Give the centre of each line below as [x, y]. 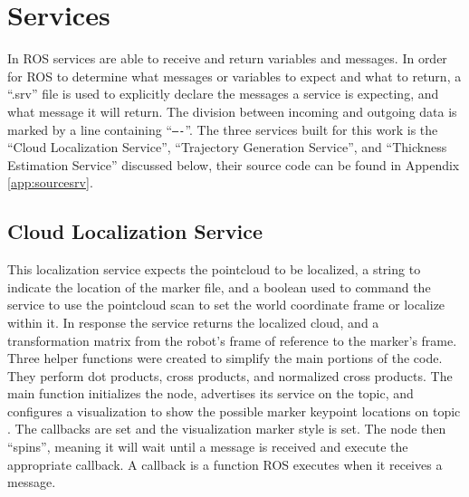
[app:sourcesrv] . [50, 182]
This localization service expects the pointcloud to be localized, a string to [214, 269]
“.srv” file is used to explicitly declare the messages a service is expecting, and [223, 94]
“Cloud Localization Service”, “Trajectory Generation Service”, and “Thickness [227, 147]
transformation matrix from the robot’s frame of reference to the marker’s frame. [232, 340]
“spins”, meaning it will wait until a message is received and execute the [208, 447]
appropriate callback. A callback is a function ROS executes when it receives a [225, 464]
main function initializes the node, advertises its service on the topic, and [211, 393]
